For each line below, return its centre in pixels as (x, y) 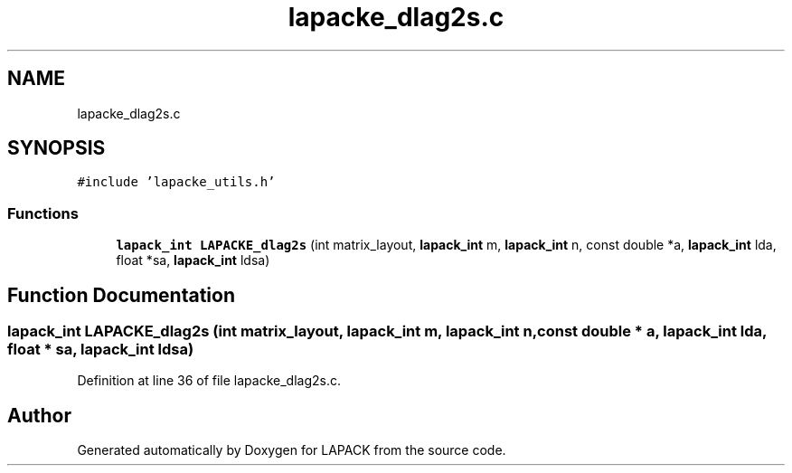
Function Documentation (121, 295)
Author (39, 415)
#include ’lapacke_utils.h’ (176, 182)
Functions (43, 213)
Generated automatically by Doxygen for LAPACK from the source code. (292, 450)
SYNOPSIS (57, 148)
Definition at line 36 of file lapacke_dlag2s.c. (209, 381)
